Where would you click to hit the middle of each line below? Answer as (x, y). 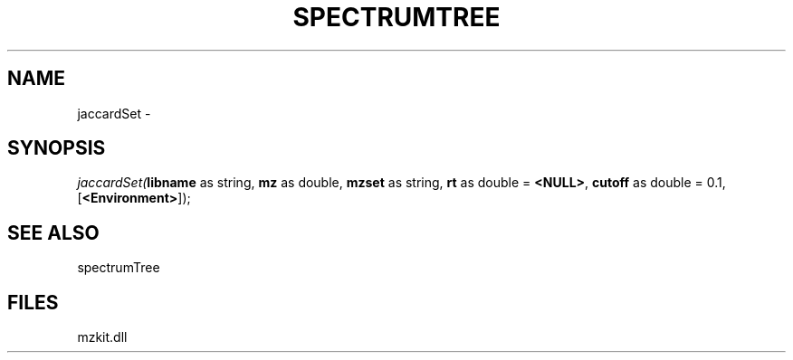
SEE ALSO (53, 232)
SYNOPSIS (57, 148)
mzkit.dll (102, 337)
